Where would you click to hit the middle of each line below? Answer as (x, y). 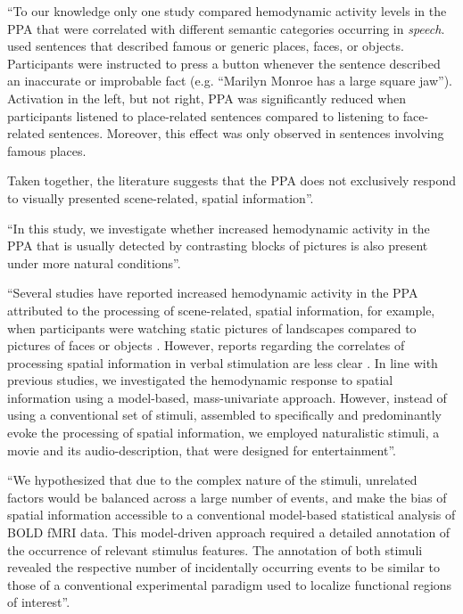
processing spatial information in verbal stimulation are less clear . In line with (223, 362)
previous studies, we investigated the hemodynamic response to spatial (200, 380)
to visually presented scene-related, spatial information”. (161, 197)
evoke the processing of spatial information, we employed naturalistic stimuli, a (223, 433)
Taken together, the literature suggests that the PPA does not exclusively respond (232, 180)
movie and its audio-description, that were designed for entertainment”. (202, 450)
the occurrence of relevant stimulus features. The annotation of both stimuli (215, 549)
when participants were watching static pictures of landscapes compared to (212, 327)
